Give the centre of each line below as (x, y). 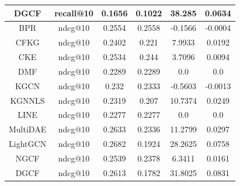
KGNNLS (27, 100)
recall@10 (74, 13)
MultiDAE (28, 129)
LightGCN (28, 144)
